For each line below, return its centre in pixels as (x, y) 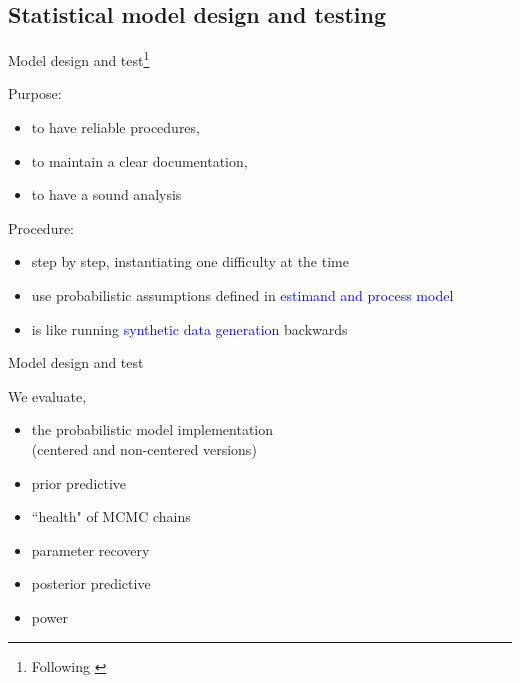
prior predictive (79, 482)
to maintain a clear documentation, (139, 160)
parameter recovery (90, 549)
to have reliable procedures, (115, 127)
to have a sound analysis (106, 194)
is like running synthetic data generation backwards (189, 328)
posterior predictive (91, 583)
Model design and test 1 (79, 58)
